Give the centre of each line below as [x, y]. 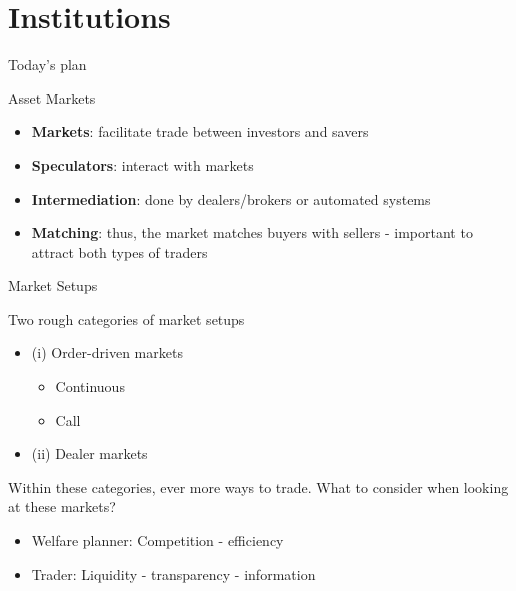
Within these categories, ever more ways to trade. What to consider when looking [258, 486]
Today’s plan [47, 64]
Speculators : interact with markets [142, 164]
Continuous [90, 386]
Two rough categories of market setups [126, 318]
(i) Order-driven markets [107, 352]
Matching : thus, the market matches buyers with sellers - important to [252, 232]
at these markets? [62, 506]
